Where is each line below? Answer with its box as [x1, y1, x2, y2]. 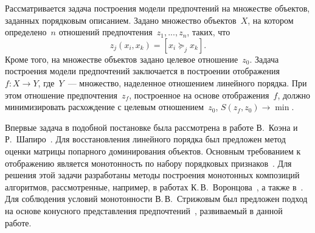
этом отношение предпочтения [5, 88, 118, 101]
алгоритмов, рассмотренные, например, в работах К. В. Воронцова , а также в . [5, 180, 303, 193]
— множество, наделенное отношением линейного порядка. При [67, 76, 307, 89]
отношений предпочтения [58, 26, 153, 38]
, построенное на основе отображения [129, 88, 269, 101]
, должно [277, 88, 311, 101]
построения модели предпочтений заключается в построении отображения [5, 64, 280, 77]
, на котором [247, 13, 294, 26]
